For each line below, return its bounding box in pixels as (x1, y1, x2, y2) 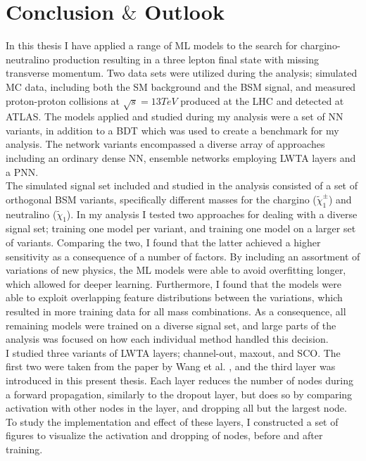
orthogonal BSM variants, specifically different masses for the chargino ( (6, 191, 317, 206)
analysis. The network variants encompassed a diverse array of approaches (6, 137, 325, 151)
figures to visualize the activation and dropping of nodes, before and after (6, 428, 323, 443)
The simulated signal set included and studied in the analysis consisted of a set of (6, 178, 358, 193)
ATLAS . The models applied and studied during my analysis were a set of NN (6, 109, 343, 124)
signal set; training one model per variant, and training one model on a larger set (6, 221, 356, 236)
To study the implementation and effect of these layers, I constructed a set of (6, 414, 339, 429)
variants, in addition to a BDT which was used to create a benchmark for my (6, 122, 339, 137)
